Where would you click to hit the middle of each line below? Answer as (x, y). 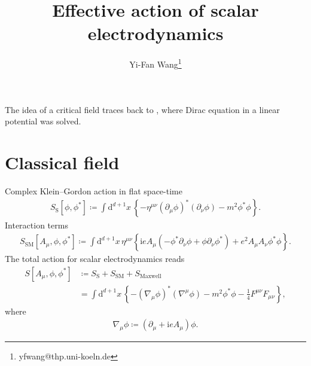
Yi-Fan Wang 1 (155, 63)
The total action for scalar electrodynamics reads (95, 259)
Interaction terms (36, 225)
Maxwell (150, 277)
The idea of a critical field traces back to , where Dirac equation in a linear (142, 109)
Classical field (62, 162)
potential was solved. (43, 121)
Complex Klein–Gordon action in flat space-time (94, 190)
